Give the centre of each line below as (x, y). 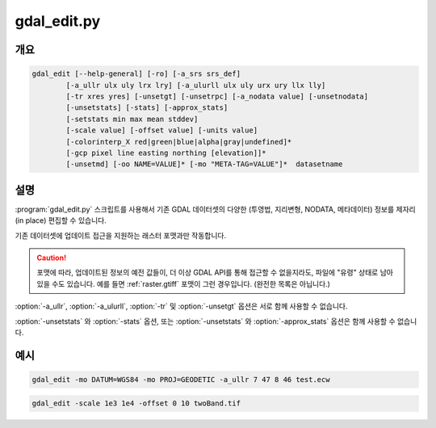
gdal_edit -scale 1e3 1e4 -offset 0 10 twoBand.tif (136, 403)
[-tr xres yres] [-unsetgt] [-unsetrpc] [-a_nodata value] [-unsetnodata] (217, 96)
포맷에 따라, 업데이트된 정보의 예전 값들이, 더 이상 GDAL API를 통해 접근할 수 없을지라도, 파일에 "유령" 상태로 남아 (215, 273)
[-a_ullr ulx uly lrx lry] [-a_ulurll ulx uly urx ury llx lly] (196, 85)
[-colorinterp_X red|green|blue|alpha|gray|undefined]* (179, 142)
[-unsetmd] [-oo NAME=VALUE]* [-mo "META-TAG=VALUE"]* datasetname (204, 164)
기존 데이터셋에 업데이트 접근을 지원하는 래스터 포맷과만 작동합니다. (120, 235)
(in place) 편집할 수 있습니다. (61, 220)
